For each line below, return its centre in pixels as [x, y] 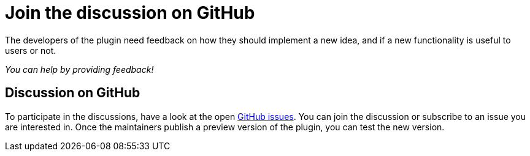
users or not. [31, 50]
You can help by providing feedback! [79, 69]
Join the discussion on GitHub [130, 13]
